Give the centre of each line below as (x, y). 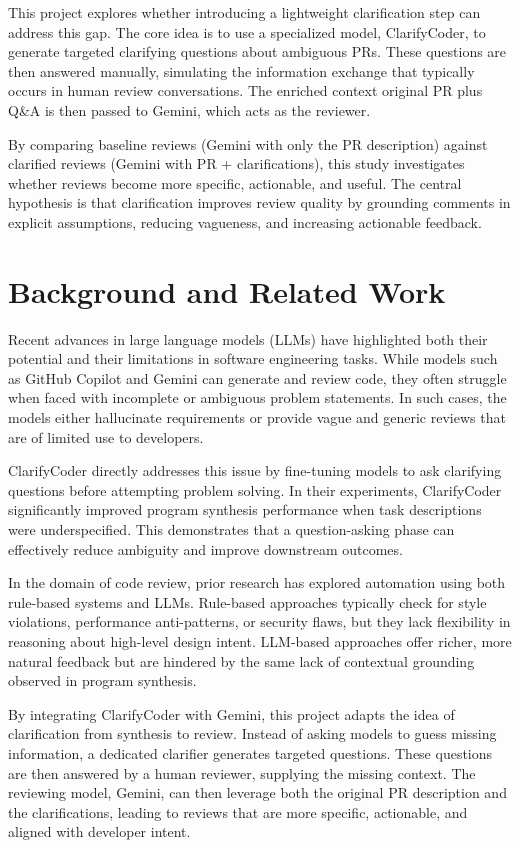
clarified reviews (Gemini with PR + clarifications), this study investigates (236, 163)
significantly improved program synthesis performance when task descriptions (245, 509)
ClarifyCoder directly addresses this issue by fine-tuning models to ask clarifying (255, 470)
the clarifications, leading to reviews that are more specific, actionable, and (238, 811)
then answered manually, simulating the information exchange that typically (241, 70)
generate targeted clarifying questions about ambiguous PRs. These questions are (257, 51)
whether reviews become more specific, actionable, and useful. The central (235, 182)
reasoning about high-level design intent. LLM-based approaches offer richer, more (260, 640)
